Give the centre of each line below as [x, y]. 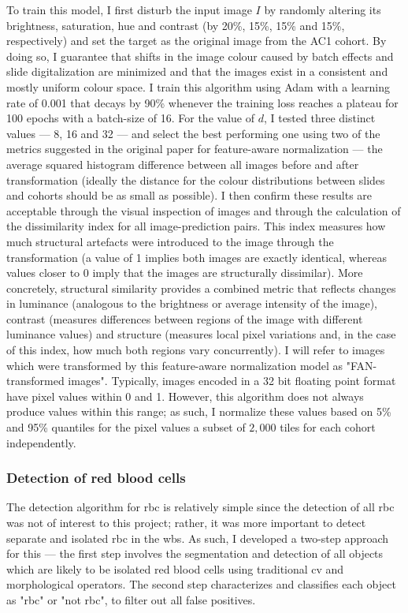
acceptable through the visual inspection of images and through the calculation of [204, 210]
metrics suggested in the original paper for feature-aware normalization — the [195, 149]
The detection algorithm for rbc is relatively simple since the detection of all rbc [200, 507]
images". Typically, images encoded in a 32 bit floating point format [232, 381]
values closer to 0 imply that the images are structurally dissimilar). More [185, 273]
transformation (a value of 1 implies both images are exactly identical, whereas [197, 257]
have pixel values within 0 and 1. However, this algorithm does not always [185, 396]
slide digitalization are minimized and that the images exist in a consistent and [197, 71]
